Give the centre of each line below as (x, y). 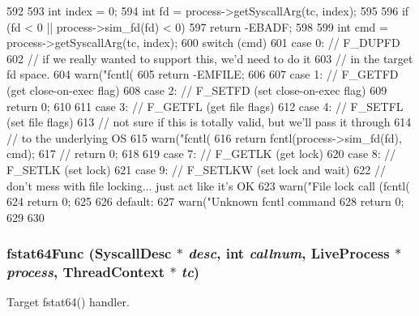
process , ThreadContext (86, 272)
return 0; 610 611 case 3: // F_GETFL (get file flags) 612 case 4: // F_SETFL (205, 106)
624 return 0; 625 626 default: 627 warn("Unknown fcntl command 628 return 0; (205, 201)
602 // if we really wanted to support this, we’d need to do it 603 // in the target (210, 58)
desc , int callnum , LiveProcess (289, 253)
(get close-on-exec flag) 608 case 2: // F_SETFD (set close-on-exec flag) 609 (197, 90)
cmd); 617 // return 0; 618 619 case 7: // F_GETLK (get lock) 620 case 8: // (201, 154)
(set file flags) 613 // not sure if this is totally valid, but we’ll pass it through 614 (209, 122)
